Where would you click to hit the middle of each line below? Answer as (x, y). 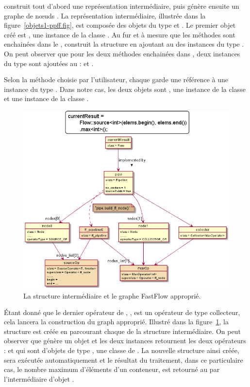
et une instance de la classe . (46, 98)
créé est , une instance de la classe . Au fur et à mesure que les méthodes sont (120, 34)
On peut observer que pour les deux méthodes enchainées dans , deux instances (122, 53)
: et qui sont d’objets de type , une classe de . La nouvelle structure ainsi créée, (122, 350)
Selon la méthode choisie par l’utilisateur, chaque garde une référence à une (116, 79)
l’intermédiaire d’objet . (39, 378)
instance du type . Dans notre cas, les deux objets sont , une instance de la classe (125, 89)
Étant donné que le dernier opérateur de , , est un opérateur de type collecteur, (122, 312)
